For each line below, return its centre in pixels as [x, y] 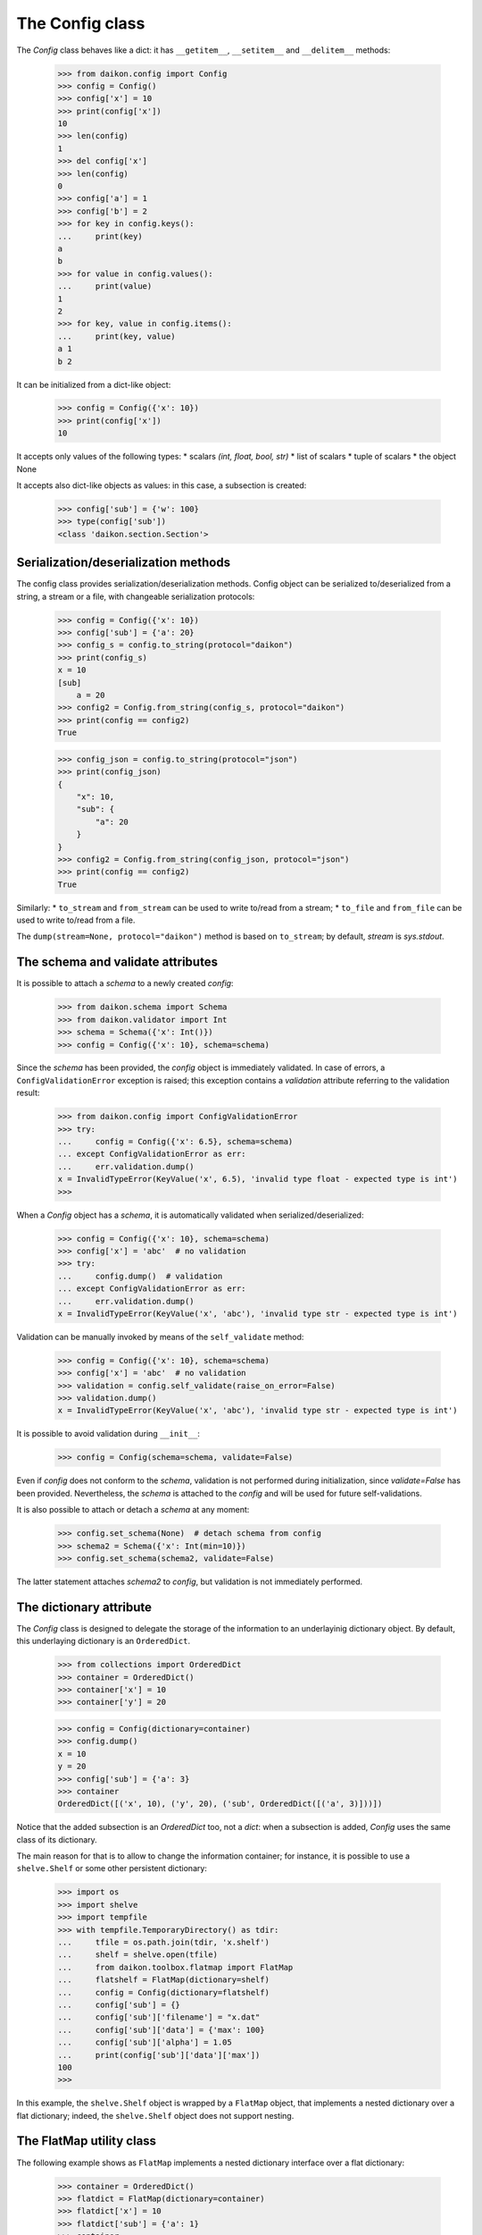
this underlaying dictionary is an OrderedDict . [104, 1641]
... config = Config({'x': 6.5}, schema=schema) [175, 1142]
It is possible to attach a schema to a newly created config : [125, 983]
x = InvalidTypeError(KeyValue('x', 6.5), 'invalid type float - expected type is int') [258, 1179]
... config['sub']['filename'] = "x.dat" [159, 2017]
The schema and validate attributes [117, 962]
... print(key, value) [116, 336]
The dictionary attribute [84, 1607]
